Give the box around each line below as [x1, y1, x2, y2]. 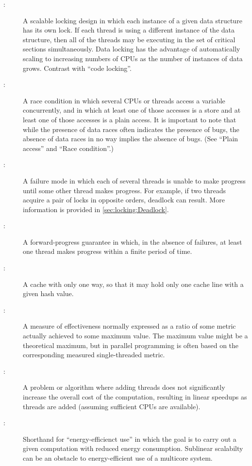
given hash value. [23, 288, 74, 299]
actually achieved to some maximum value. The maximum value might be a [23, 331, 248, 341]
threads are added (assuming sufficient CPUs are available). [23, 401, 201, 411]
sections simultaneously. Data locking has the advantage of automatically [23, 44, 240, 54]
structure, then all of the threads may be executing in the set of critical [23, 34, 235, 44]
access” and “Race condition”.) [23, 143, 114, 153]
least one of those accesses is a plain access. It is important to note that [23, 114, 236, 124]
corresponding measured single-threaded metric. [23, 349, 165, 360]
